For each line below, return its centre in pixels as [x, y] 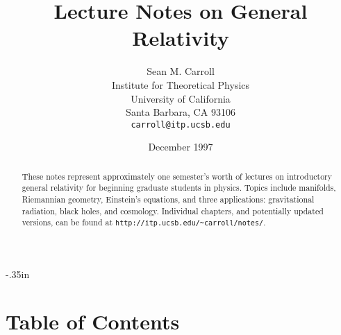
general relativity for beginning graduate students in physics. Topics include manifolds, [179, 188]
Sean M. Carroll [181, 71]
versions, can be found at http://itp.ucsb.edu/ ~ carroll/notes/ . [144, 222]
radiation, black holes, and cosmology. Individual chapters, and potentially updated [173, 211]
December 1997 [181, 147]
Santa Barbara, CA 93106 [181, 112]
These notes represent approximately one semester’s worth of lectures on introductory [177, 176]
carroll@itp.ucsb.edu [181, 124]
